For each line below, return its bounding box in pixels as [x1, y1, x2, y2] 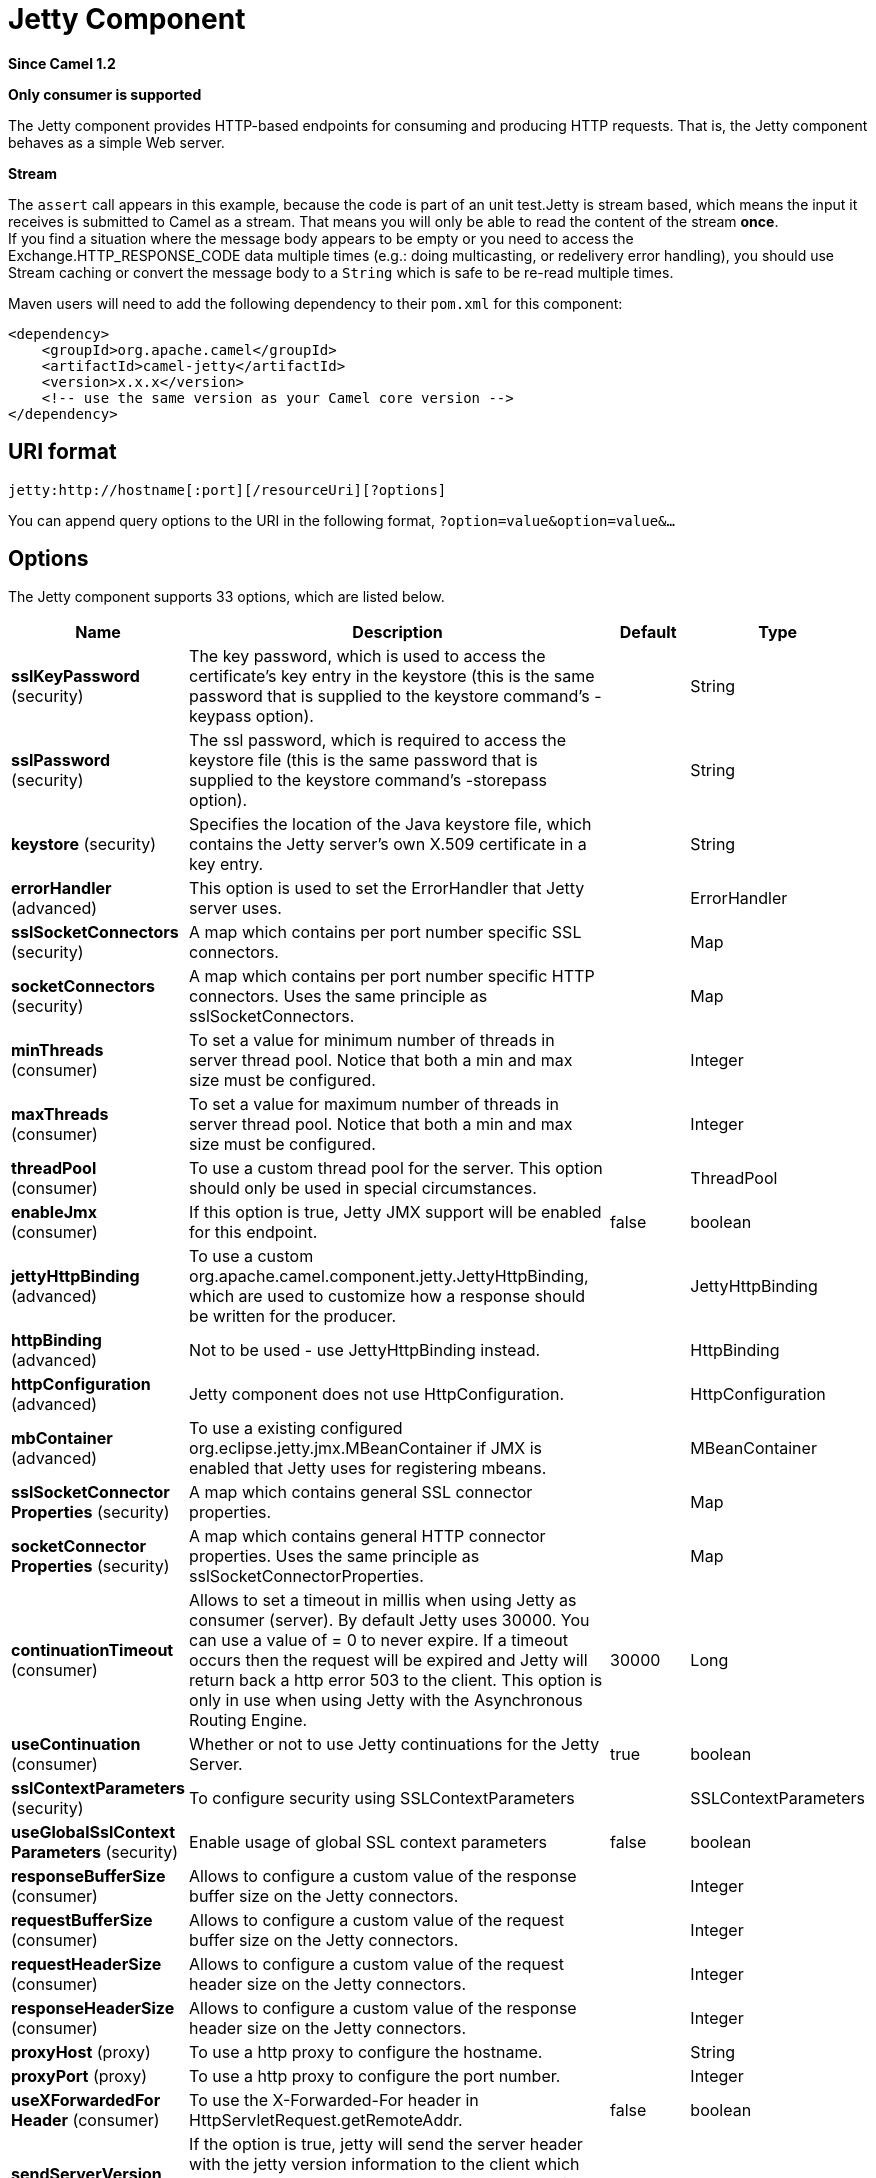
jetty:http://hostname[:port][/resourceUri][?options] [8, 481, 447, 498]
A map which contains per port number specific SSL [189, 922, 582, 943]
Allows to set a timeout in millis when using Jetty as [189, 1590, 577, 1611]
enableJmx [11, 1202, 97, 1223]
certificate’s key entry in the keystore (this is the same [189, 666, 595, 687]
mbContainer [11, 1428, 113, 1449]
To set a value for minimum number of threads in [189, 1030, 555, 1051]
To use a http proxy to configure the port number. [189, 2066, 561, 2087]
